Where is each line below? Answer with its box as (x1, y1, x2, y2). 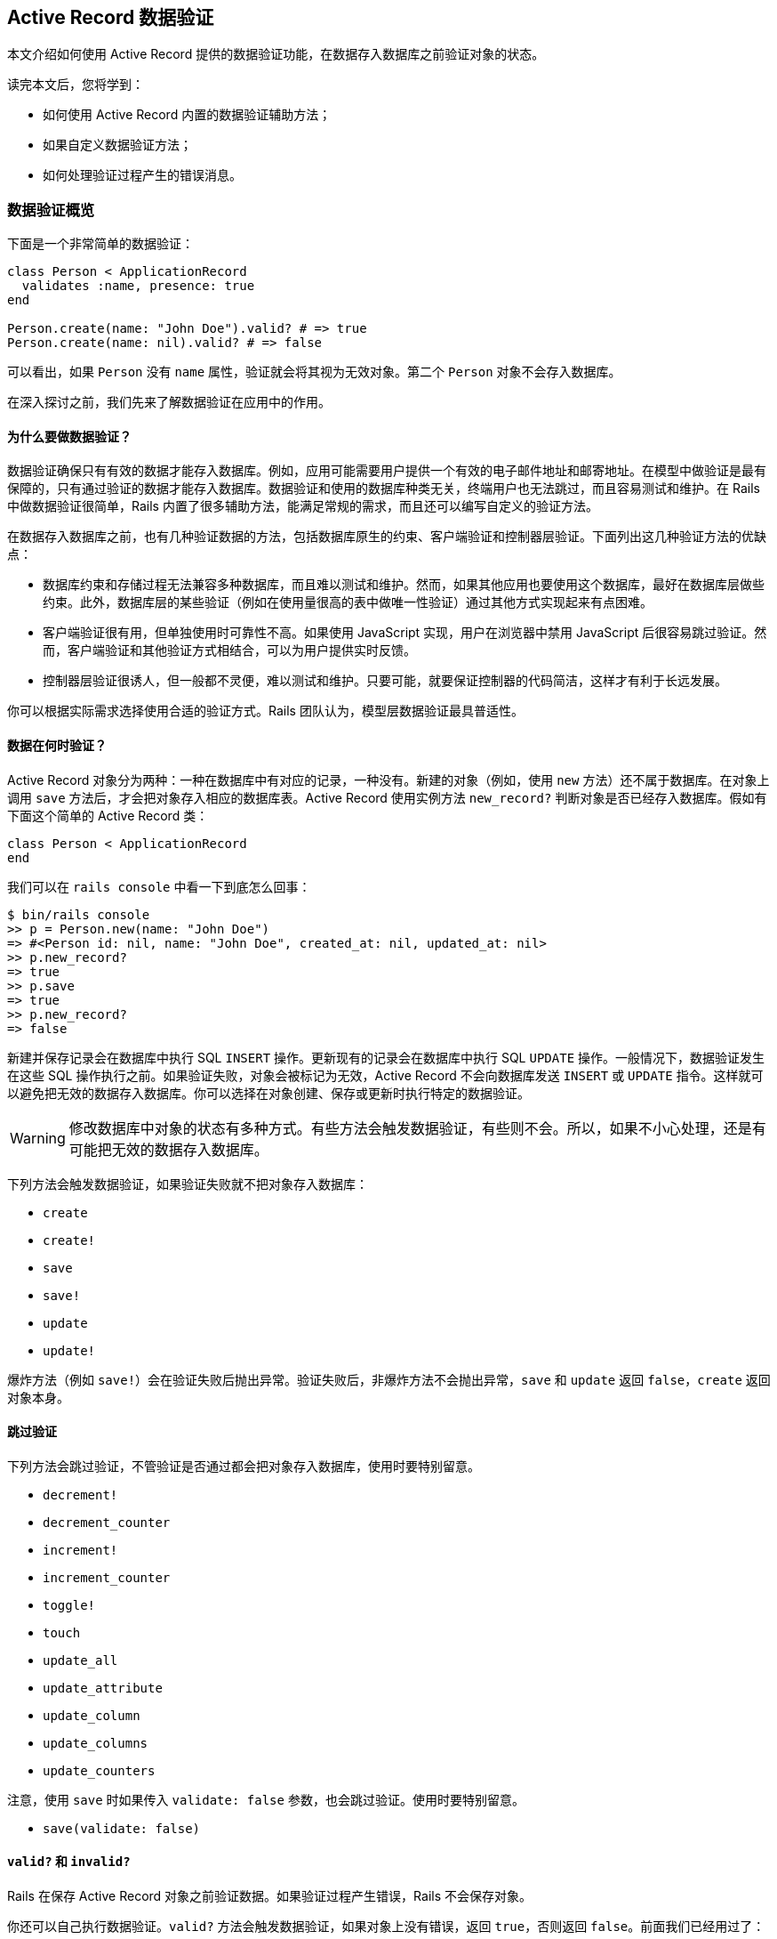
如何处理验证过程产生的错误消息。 (43, 167, 242, 183)
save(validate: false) (43, 1821, 201, 1836)
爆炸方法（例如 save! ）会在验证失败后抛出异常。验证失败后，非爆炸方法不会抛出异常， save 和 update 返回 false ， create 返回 (7, 1371, 771, 1387)
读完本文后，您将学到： (7, 77, 144, 93)
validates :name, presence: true (21, 279, 255, 294)
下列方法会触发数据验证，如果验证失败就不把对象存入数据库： (7, 1176, 368, 1192)
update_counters (43, 1763, 156, 1778)
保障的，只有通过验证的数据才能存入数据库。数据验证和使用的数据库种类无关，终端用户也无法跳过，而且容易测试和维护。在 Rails (7, 481, 760, 497)
